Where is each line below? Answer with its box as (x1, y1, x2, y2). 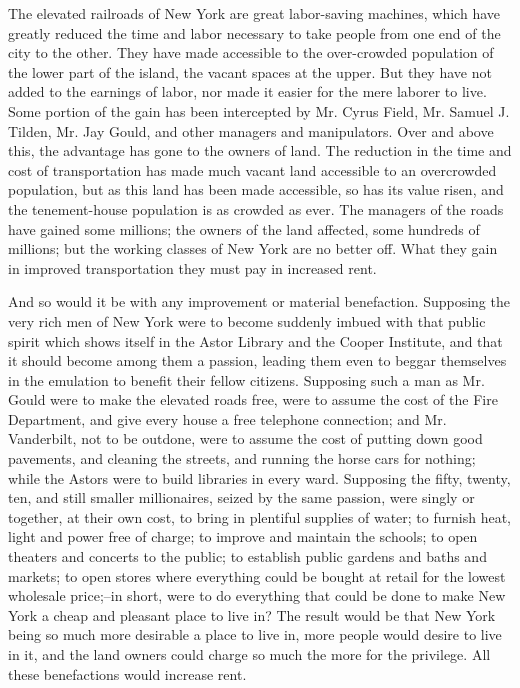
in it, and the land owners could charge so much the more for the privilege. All (8, 644, 491, 664)
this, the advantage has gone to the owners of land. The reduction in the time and (8, 140, 512, 161)
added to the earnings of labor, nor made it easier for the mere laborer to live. (8, 81, 487, 102)
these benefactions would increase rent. (8, 663, 247, 684)
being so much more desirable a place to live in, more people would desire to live (8, 624, 502, 645)
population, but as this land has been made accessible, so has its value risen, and (8, 179, 504, 200)
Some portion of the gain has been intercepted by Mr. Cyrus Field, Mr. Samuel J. (8, 100, 510, 121)
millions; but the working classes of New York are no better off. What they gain (8, 238, 498, 259)
